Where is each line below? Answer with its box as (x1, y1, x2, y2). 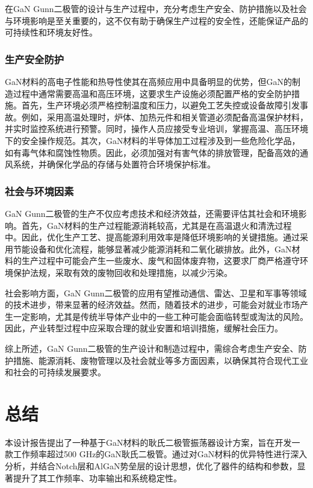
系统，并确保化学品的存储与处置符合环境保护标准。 (13, 158, 215, 170)
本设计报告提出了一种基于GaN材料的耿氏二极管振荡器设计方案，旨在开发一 (5, 436, 300, 448)
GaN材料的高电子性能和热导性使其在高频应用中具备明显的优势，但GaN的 (5, 75, 292, 87)
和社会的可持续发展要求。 (5, 366, 106, 378)
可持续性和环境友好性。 (5, 26, 98, 39)
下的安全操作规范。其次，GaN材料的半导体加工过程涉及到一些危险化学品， (5, 134, 300, 146)
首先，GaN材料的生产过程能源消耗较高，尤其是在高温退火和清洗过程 (21, 219, 292, 231)
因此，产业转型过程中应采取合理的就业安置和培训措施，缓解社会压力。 (5, 322, 283, 334)
